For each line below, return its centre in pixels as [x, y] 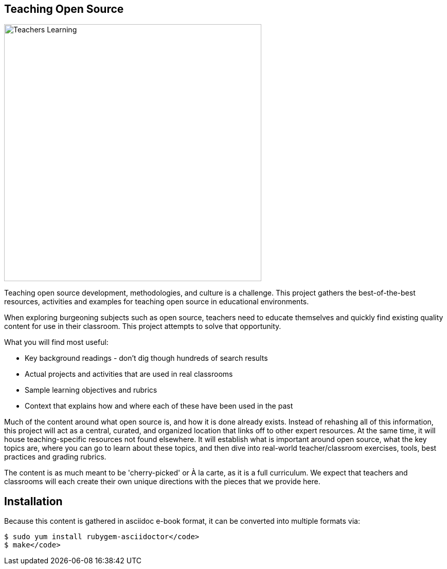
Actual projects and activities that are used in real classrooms [129, 374]
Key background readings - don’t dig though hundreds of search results [146, 358]
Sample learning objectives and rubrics [91, 390]
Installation [33, 501]
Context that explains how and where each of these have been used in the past [159, 406]
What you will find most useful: [56, 342]
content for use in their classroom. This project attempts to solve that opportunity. [143, 326]
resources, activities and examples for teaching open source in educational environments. [157, 302]
